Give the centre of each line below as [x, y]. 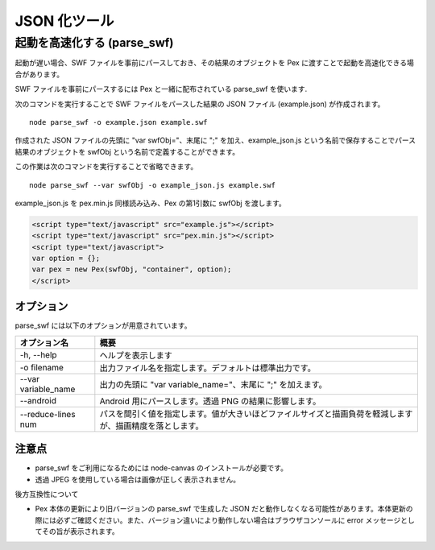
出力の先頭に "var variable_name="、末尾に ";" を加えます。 [213, 384]
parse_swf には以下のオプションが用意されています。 [103, 325]
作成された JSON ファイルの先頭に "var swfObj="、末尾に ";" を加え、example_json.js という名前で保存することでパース [215, 140]
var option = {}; [66, 258]
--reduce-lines [48, 414]
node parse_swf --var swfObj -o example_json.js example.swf [152, 185]
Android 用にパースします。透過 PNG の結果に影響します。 [210, 401]
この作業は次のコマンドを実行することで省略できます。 [106, 167]
